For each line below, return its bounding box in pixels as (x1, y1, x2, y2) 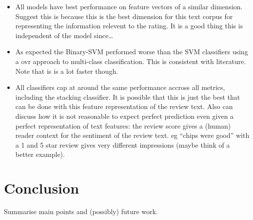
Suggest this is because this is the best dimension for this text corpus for (15, 11, 233, 21)
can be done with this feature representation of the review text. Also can (15, 101, 233, 111)
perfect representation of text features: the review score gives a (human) (15, 120, 231, 131)
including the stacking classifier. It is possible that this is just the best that (15, 91, 240, 102)
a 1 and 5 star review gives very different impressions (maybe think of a (15, 139, 230, 150)
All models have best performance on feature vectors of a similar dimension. (15, 1, 243, 11)
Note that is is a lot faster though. (15, 66, 118, 76)
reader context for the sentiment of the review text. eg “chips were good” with (15, 130, 250, 140)
